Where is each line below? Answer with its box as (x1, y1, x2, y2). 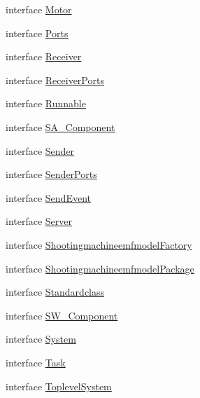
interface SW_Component (6, 308, 118, 322)
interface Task (6, 355, 66, 369)
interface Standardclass (6, 284, 105, 299)
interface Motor (6, 2, 72, 16)
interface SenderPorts (6, 167, 97, 181)
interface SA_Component (6, 119, 115, 134)
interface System (6, 331, 76, 346)
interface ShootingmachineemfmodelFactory (6, 237, 192, 252)
